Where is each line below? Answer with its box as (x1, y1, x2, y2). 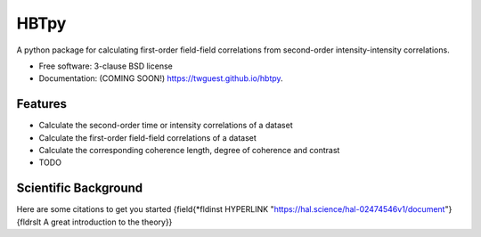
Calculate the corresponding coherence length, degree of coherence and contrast (38, 145, 340, 156)
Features (16, 96, 67, 111)
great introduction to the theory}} (50, 217, 173, 227)
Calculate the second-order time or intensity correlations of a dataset (38, 120, 293, 131)
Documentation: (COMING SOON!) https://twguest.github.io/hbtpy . (38, 73, 284, 84)
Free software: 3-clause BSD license (38, 61, 173, 71)
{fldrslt (16, 217, 42, 227)
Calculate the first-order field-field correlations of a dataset (38, 132, 257, 143)
